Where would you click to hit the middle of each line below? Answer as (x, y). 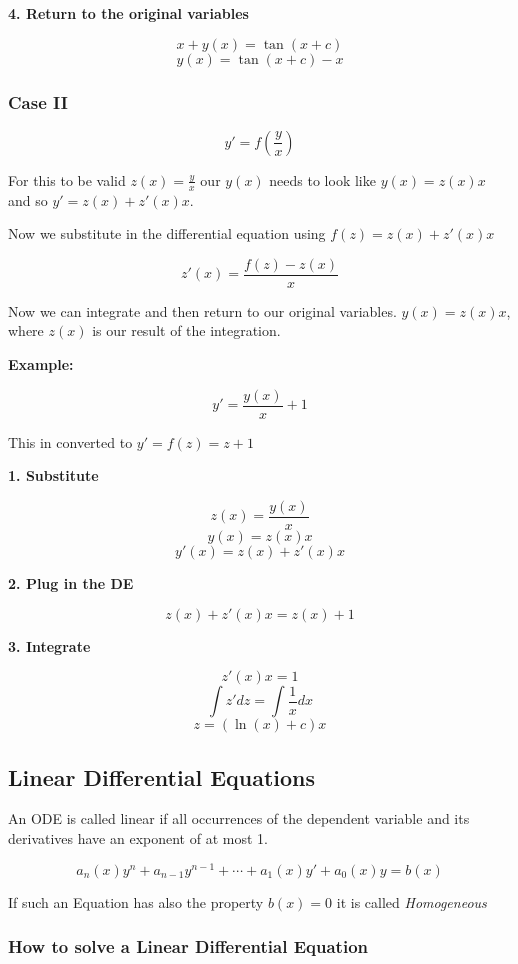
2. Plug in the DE (71, 582)
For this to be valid (67, 179)
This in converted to (70, 441)
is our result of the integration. (186, 330)
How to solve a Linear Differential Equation (188, 946)
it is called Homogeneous (411, 901)
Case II (38, 101)
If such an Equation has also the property (136, 901)
